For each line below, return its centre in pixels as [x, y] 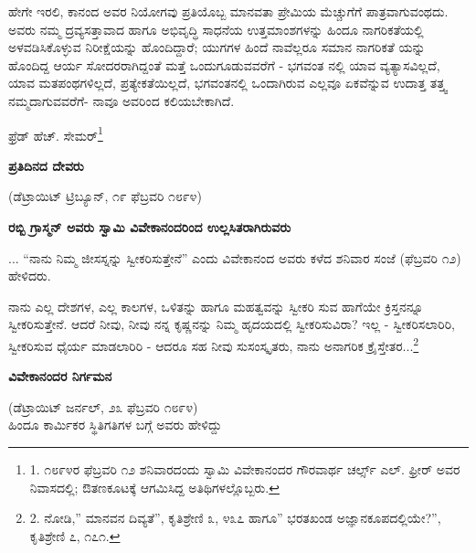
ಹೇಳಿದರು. [30, 276]
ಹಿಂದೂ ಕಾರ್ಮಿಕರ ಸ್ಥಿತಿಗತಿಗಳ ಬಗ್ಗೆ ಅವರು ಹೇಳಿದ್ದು [115, 425]
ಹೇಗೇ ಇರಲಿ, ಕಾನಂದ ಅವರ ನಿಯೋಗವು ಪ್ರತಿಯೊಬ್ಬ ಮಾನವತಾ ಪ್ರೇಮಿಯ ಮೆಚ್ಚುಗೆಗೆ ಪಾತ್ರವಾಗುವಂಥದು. [228, 11]
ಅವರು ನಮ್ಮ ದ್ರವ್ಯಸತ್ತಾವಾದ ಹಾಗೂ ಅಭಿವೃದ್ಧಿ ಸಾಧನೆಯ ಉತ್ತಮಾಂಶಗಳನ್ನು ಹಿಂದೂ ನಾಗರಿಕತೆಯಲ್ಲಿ [216, 29]
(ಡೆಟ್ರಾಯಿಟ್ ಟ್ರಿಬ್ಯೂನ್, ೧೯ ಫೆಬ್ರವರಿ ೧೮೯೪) [105, 196]
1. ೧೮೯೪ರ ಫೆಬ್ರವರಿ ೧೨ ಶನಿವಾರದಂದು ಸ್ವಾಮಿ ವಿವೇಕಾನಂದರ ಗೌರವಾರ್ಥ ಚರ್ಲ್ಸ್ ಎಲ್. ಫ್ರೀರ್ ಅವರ [245, 469]
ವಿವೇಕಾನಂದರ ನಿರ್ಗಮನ [60, 376]
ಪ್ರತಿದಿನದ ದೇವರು [46, 165]
